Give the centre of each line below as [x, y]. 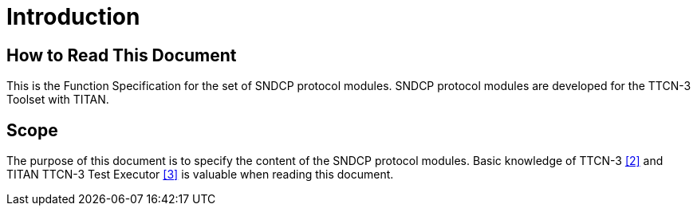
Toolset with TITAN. [58, 100]
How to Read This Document [122, 55]
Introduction [73, 17]
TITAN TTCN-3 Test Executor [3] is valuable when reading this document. [200, 175]
